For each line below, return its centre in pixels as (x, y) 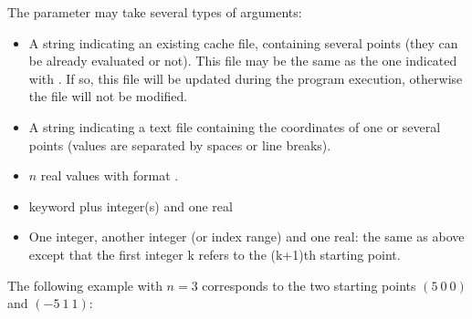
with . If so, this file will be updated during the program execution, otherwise (246, 78)
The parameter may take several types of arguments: (155, 12)
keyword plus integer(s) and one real (131, 206)
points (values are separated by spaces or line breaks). (180, 144)
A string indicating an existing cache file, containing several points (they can (243, 42)
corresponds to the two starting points (309, 285)
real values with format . (110, 175)
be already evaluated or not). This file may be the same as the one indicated (243, 61)
